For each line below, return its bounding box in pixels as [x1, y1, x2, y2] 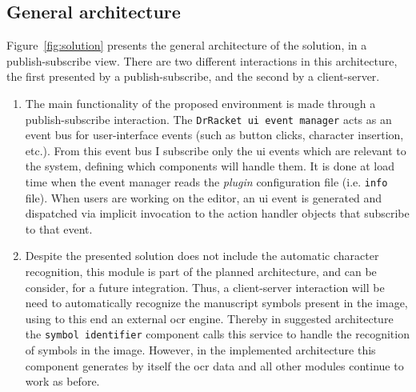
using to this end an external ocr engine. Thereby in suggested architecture [25, 310, 394, 326]
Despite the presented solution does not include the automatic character [25, 247, 379, 264]
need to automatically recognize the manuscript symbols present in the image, [25, 294, 408, 311]
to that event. [25, 220, 93, 237]
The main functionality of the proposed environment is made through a [25, 94, 376, 111]
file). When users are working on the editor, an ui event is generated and [25, 189, 382, 206]
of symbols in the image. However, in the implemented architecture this [25, 342, 376, 358]
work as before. [25, 373, 100, 390]
